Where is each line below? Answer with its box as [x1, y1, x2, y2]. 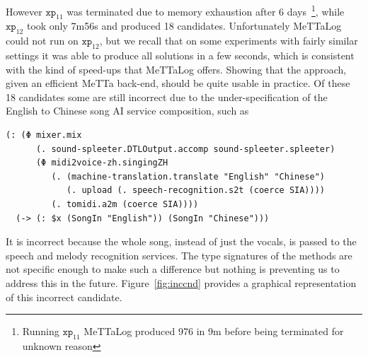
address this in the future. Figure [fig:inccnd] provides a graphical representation [6, 275, 357, 290]
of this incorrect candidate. [6, 289, 122, 304]
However [6, 4, 42, 18]
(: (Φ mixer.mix [6, 130, 82, 141]
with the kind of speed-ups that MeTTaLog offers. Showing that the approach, [6, 62, 347, 76]
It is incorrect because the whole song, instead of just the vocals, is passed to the [6, 234, 357, 249]
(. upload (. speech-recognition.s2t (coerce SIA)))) [66, 185, 326, 196]
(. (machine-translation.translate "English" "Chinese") [51, 171, 326, 182]
